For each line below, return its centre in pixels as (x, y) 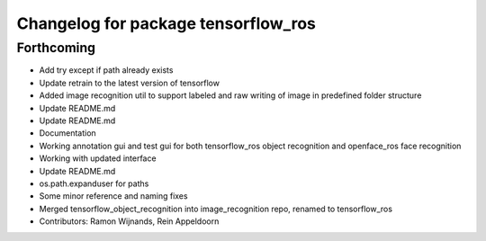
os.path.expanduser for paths (94, 183)
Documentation (67, 133)
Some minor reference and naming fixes (113, 196)
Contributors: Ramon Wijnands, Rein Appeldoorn (129, 221)
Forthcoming (56, 48)
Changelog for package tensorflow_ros (166, 23)
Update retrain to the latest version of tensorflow (130, 83)
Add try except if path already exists (106, 70)
